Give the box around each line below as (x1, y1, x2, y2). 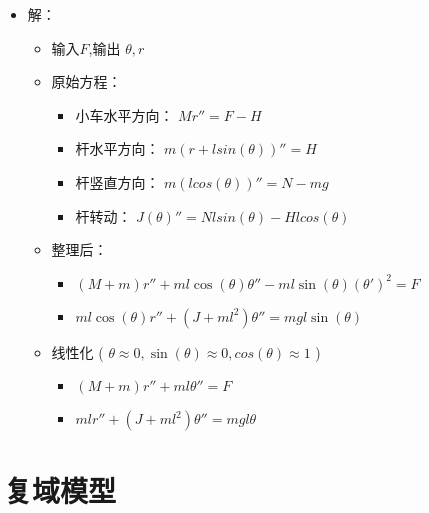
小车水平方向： (75, 104, 174, 125)
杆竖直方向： (75, 171, 160, 192)
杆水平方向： (75, 138, 160, 159)
